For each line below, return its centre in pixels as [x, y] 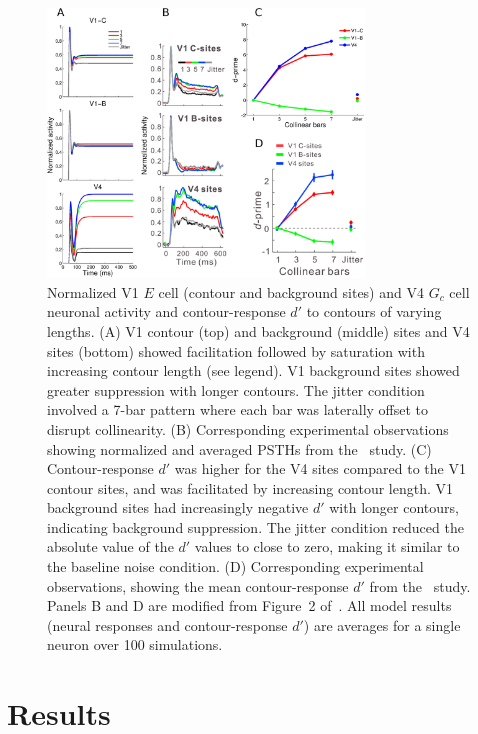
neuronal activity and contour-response [166, 311]
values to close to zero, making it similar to [327, 546]
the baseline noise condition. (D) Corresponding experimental [235, 566]
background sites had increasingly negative [178, 507]
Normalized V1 [93, 291]
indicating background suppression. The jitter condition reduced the [255, 526]
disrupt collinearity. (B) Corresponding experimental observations [248, 428]
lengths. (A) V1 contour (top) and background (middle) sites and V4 [258, 330]
